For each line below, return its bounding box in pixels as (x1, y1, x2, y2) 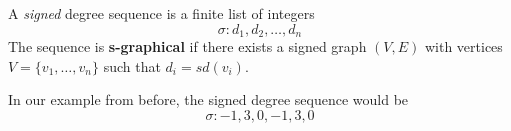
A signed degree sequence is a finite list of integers (8, 3, 315, 23)
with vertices (424, 36, 503, 57)
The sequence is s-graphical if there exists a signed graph (8, 36, 367, 57)
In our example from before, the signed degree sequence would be (8, 89, 409, 110)
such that (103, 55, 161, 76)
